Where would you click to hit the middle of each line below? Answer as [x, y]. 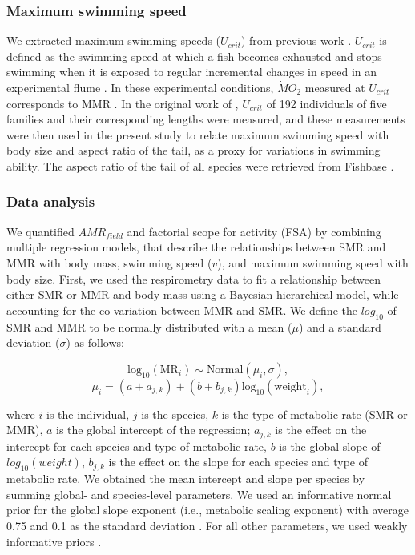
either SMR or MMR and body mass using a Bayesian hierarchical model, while [203, 294]
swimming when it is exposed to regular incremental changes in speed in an [192, 72]
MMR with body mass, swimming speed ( [109, 262]
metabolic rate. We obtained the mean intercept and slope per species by [186, 479]
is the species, [175, 414]
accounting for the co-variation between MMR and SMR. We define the [182, 310]
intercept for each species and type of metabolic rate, [137, 446]
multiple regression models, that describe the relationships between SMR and [196, 247]
